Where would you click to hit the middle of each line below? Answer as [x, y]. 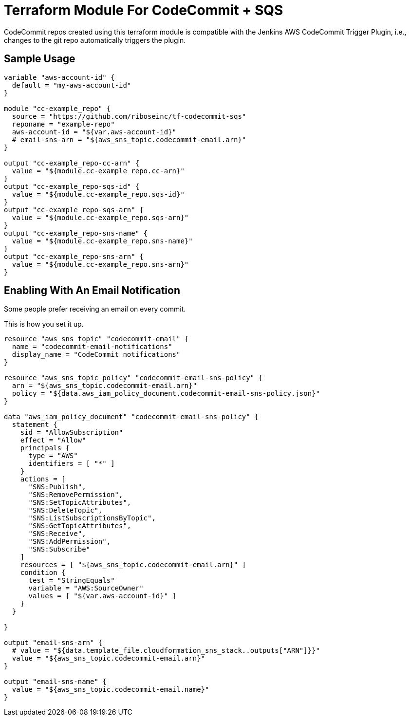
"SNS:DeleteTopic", [65, 510]
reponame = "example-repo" [63, 124]
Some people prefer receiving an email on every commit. [95, 309]
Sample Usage [40, 59]
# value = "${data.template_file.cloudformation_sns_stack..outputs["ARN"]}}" [166, 651]
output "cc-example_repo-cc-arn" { [72, 163]
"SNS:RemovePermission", [76, 495]
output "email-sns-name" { [55, 682]
